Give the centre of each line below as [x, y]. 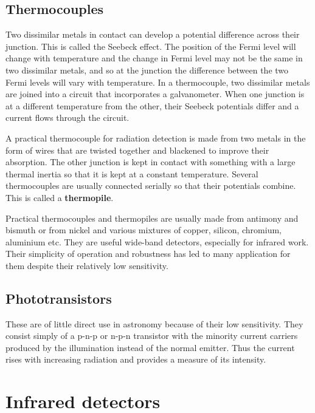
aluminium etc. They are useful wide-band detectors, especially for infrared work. [157, 241]
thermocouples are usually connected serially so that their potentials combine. [151, 186]
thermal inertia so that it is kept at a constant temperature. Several [132, 173]
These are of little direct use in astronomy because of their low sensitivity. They [154, 323]
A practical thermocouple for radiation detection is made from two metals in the [156, 138]
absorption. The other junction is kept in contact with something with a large [151, 162]
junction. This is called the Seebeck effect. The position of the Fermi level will [151, 46]
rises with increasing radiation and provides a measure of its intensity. [136, 359]
